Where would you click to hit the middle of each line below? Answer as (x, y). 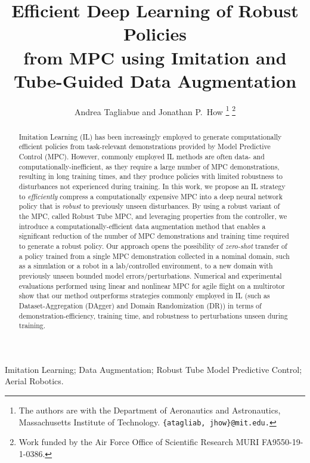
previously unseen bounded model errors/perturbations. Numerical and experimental (150, 275)
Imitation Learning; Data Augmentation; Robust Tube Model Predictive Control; (154, 369)
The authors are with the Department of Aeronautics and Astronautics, (150, 410)
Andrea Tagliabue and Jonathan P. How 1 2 (155, 110)
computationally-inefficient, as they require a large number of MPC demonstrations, (149, 166)
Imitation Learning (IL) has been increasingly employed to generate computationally (150, 136)
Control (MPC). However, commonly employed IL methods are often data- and (142, 157)
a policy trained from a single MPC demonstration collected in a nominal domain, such (154, 256)
